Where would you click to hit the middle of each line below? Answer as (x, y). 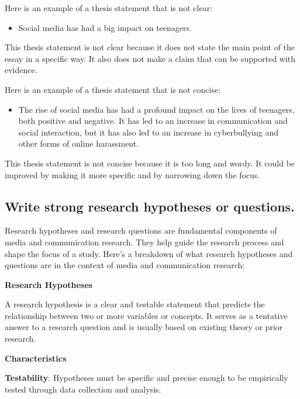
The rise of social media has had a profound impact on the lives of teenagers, (156, 109)
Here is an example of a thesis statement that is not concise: (113, 89)
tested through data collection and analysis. (83, 389)
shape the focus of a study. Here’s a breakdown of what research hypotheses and (149, 253)
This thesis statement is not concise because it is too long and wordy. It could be (150, 163)
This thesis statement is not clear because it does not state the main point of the (150, 47)
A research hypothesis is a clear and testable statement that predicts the (135, 304)
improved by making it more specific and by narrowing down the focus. (132, 174)
